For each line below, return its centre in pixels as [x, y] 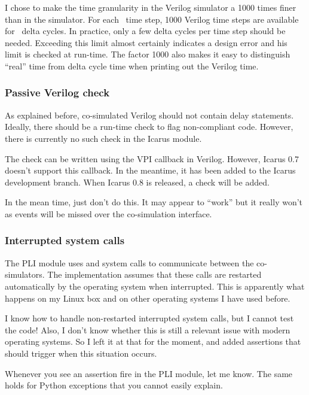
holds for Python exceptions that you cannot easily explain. [114, 385]
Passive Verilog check [57, 92]
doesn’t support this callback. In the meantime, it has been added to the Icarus [150, 170]
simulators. [25, 274]
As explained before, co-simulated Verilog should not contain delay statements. [149, 115]
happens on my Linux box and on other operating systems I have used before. [148, 298]
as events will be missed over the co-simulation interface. [108, 213]
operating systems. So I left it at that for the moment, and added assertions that [153, 341]
